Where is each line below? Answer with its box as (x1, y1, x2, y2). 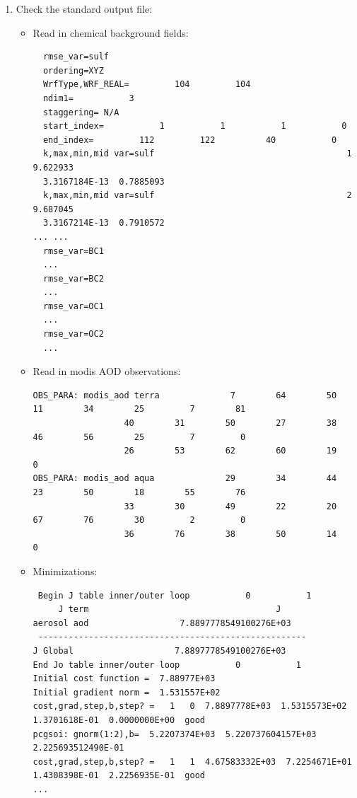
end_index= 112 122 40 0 (42, 134, 337, 145)
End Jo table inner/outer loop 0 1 (33, 659, 302, 670)
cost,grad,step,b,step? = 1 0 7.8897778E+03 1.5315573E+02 (33, 701, 347, 712)
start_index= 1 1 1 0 (42, 121, 347, 132)
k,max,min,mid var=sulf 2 (42, 190, 352, 201)
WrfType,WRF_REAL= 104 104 (42, 79, 251, 90)
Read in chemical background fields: (33, 25, 189, 40)
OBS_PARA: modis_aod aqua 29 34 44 (33, 473, 337, 484)
